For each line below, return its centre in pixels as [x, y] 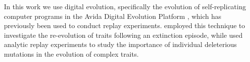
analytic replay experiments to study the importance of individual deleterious [121, 44]
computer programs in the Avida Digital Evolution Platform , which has [113, 16]
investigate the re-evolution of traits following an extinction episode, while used [123, 35]
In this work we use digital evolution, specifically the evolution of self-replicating [125, 6]
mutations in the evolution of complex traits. [71, 54]
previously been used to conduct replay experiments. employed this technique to [125, 25]
